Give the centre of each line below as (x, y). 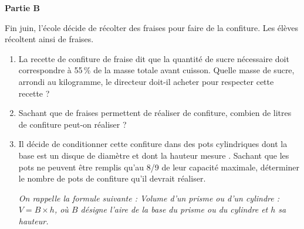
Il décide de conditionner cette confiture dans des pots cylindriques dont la (153, 144)
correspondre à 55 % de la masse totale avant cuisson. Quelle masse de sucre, (156, 70)
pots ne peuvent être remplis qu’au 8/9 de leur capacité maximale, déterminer (159, 167)
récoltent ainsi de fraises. (49, 39)
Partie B (22, 8)
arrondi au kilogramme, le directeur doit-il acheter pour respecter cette (146, 81)
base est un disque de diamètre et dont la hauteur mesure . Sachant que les (154, 155)
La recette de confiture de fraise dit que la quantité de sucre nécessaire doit (154, 58)
